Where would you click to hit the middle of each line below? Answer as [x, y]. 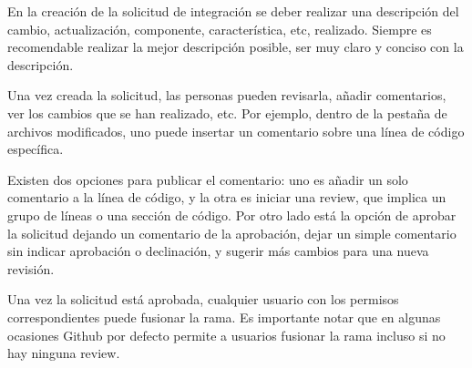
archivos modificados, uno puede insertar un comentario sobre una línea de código [236, 131]
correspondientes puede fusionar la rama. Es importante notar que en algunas [224, 317]
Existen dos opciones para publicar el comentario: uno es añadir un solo [208, 179]
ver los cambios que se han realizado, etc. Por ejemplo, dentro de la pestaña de [227, 112]
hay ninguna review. [64, 353]
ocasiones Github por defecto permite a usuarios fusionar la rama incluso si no [226, 335]
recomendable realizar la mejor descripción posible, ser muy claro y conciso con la [236, 47]
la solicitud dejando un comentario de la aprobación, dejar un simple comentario [232, 233]
